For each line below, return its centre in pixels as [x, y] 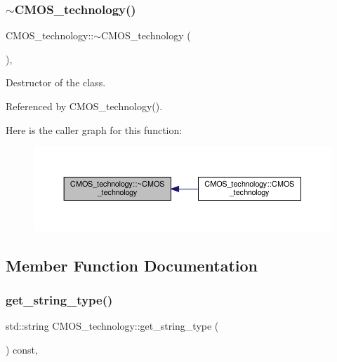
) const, [22, 349]
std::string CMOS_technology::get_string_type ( [112, 326]
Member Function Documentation [132, 265]
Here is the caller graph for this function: [94, 129]
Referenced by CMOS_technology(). [84, 106]
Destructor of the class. [56, 82]
